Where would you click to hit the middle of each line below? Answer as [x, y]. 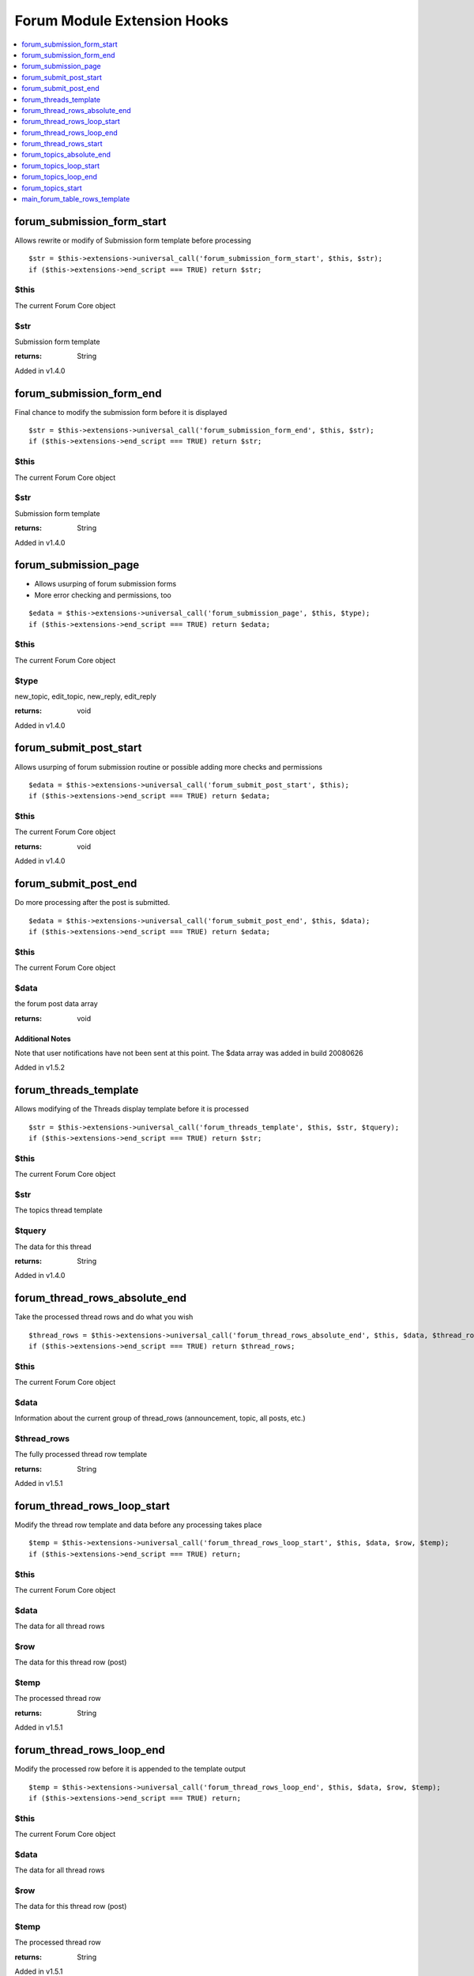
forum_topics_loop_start [61, 165]
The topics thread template [58, 1210]
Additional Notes [43, 1039]
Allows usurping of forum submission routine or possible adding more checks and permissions [169, 767]
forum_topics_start [52, 188]
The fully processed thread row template [81, 1454]
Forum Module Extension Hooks [122, 21]
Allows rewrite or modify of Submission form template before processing [133, 240]
